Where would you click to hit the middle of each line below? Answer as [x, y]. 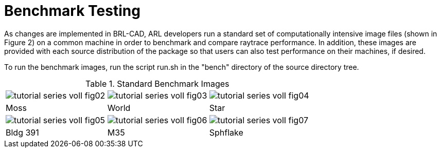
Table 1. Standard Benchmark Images [157, 83]
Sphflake [226, 132]
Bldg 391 [22, 132]
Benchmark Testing [72, 11]
